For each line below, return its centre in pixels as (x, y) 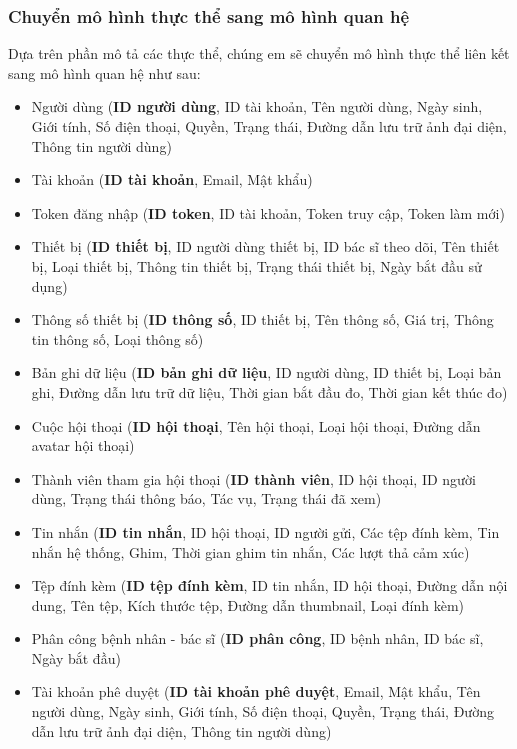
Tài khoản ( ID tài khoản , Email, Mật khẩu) (172, 179)
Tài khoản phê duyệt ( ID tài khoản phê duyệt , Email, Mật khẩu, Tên (256, 691)
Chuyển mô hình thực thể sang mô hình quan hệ (209, 15)
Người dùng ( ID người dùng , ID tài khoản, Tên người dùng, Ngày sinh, (257, 106)
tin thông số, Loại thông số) (117, 338)
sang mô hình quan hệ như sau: (104, 72)
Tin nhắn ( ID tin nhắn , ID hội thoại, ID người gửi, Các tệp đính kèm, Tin (265, 531)
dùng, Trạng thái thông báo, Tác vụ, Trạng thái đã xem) (206, 498)
